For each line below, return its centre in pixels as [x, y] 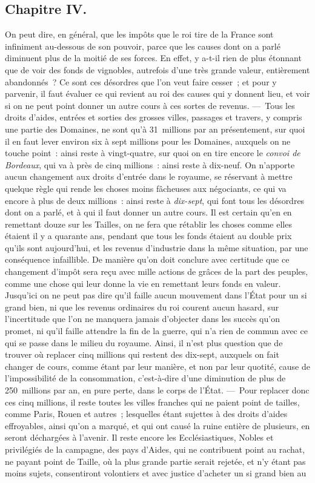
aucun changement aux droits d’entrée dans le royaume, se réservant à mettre [149, 176]
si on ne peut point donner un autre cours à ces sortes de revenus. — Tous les [150, 105]
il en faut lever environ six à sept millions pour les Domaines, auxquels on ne [148, 141]
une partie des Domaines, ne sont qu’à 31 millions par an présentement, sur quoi [155, 129]
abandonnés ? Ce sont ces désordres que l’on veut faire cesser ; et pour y [141, 81]
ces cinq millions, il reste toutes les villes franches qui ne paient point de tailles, [152, 402]
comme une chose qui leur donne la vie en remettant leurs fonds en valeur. [143, 283]
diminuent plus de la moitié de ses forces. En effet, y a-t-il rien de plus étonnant [153, 58]
